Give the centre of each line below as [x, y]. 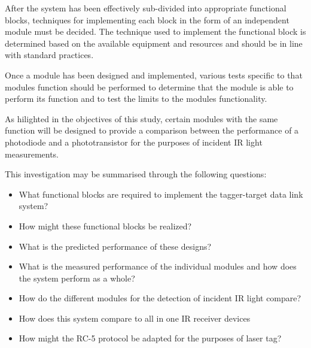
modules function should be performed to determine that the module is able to [149, 87]
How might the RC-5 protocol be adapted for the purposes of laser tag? [150, 338]
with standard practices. [49, 55]
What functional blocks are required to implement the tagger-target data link [161, 194]
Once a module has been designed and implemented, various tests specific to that [154, 75]
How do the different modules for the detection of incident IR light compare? [160, 298]
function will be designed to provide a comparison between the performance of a [152, 130]
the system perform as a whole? [77, 278]
